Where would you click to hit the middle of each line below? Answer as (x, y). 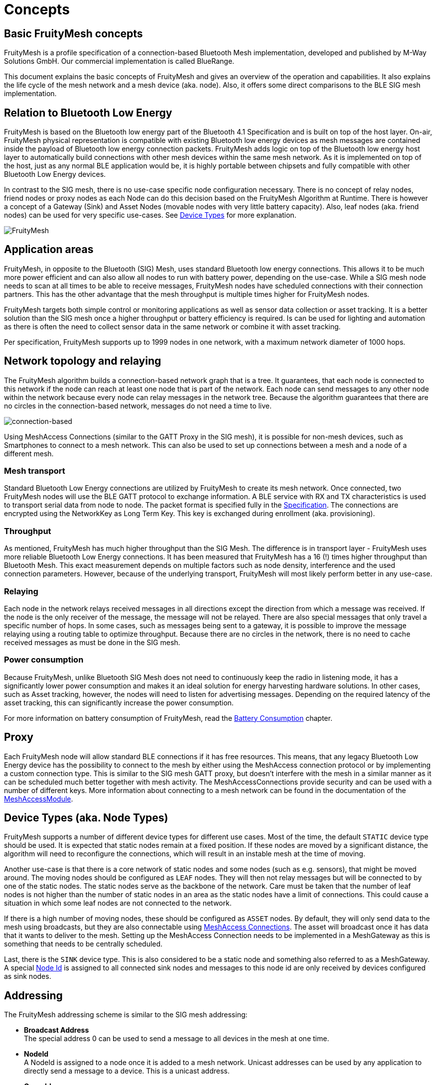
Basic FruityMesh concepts (73, 33)
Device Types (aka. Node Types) (86, 817)
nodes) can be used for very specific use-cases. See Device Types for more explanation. (150, 215)
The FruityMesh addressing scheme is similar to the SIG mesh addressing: (126, 1015)
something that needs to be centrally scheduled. (83, 944)
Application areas (49, 250)
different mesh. (29, 453)
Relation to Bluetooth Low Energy (88, 113)
